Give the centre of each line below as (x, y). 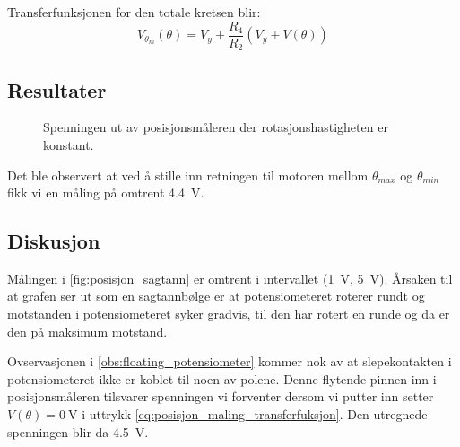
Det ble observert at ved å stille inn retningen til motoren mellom (188, 175)
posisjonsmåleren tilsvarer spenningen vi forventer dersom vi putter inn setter (221, 396)
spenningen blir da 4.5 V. (78, 431)
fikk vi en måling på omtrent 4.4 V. (106, 193)
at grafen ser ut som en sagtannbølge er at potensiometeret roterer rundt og (216, 296)
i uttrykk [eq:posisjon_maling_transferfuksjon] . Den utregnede (255, 414)
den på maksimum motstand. (87, 331)
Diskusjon (54, 241)
